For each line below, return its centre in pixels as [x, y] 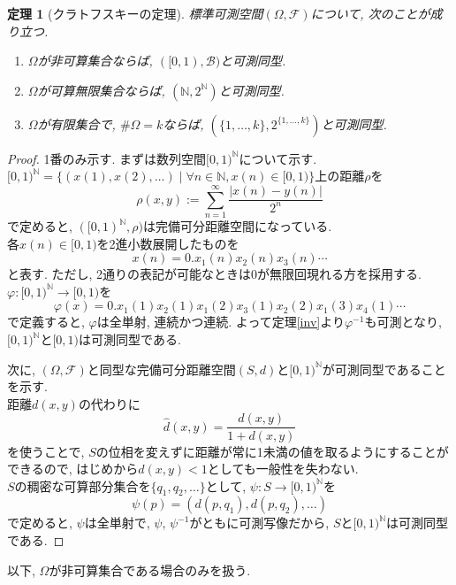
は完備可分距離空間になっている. [237, 226]
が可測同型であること [384, 369]
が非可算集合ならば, [95, 61]
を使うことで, [46, 451]
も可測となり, [403, 322]
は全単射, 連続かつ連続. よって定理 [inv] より [220, 322]
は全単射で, [117, 523]
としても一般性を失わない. [283, 469]
